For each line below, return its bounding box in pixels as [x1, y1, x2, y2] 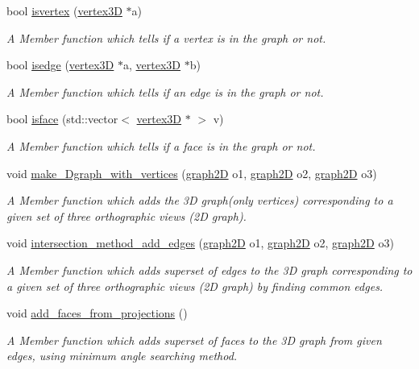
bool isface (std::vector [6, 110, 118, 127]
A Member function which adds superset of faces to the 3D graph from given [6, 331, 382, 348]
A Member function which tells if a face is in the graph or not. [6, 137, 316, 154]
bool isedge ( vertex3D [6, 56, 114, 73]
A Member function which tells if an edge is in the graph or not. [6, 83, 324, 100]
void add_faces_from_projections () [6, 305, 188, 321]
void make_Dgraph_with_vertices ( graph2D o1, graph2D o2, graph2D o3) [6, 164, 377, 181]
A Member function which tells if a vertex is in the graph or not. [6, 29, 326, 46]
